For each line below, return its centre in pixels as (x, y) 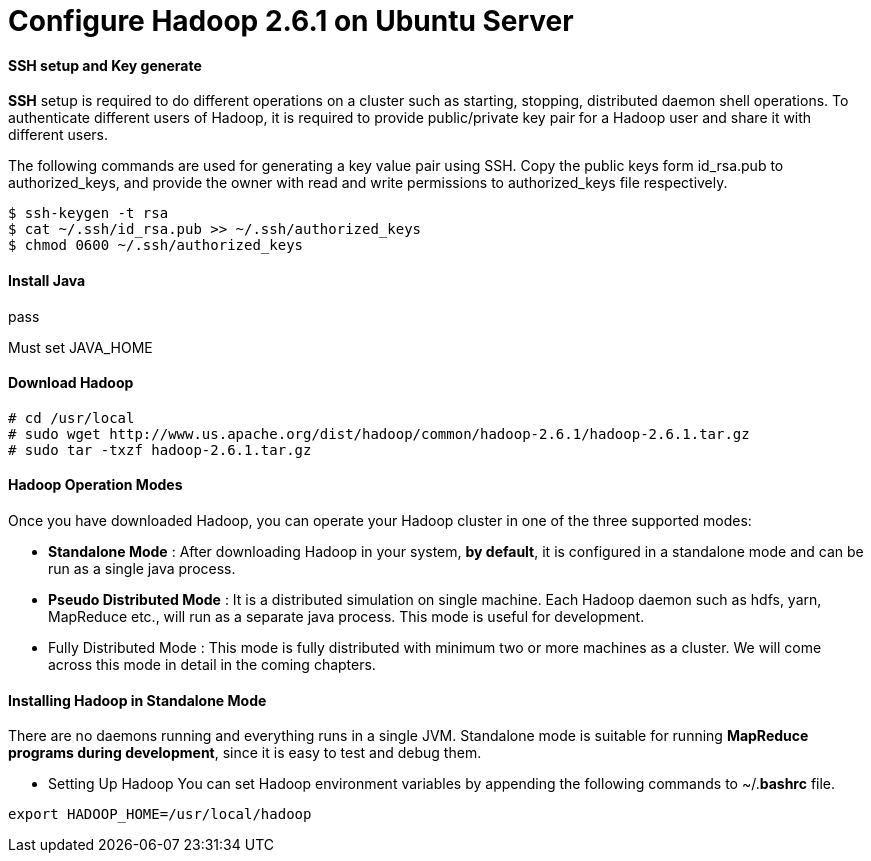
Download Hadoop (71, 383)
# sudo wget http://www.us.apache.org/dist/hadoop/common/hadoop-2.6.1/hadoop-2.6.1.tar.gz (379, 433)
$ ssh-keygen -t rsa (88, 213)
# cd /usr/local (71, 417)
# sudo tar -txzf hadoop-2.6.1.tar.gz (160, 449)
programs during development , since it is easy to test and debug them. (245, 753)
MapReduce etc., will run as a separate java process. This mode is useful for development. (346, 617)
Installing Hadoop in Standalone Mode (137, 700)
